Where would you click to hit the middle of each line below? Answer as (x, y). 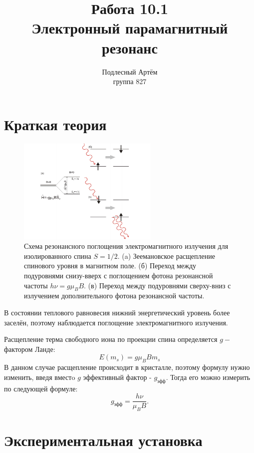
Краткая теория (55, 124)
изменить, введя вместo (40, 377)
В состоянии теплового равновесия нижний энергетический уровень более (117, 312)
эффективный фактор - (117, 377)
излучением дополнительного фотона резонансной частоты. (114, 296)
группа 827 (130, 81)
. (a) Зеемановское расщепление (166, 256)
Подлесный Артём (130, 71)
